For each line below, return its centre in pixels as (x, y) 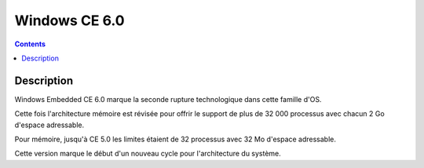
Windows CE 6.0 (69, 20)
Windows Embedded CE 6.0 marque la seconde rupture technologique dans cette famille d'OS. (168, 99)
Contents (30, 44)
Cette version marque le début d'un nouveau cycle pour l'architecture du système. (148, 154)
